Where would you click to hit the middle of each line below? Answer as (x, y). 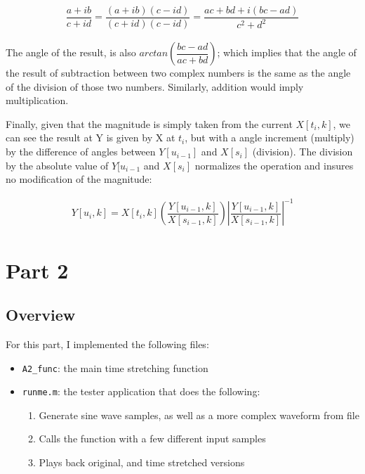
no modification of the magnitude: (79, 179)
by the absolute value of (57, 165)
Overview (41, 315)
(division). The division (303, 152)
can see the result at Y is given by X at (91, 137)
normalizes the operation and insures (274, 165)
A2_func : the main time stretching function (115, 367)
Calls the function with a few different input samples (152, 438)
